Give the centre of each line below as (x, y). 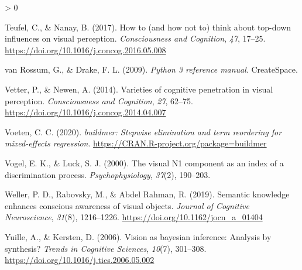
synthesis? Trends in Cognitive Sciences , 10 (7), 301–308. (106, 248)
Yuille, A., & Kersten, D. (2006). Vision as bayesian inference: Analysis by (138, 236)
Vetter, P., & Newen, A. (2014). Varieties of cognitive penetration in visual (139, 89)
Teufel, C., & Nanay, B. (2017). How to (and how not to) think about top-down (148, 27)
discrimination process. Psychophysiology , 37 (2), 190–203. (108, 174)
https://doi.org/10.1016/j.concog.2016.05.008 (85, 49)
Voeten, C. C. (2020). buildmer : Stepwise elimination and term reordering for (143, 131)
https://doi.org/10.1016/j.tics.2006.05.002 (80, 260)
